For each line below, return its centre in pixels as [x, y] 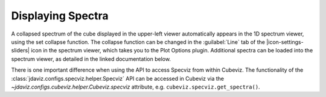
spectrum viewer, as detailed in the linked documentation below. [91, 59]
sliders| [21, 51]
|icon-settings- [285, 42]
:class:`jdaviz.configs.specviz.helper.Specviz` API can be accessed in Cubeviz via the [118, 78]
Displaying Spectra [60, 16]
